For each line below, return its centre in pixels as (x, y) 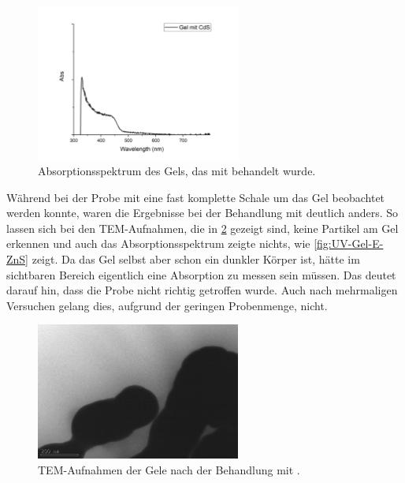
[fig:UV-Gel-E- (349, 243)
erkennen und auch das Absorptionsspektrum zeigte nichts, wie (158, 243)
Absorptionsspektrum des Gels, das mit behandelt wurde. (177, 171)
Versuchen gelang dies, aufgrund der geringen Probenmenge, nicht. (167, 305)
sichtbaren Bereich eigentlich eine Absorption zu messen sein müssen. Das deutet (201, 274)
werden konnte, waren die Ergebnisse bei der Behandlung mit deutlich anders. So (202, 213)
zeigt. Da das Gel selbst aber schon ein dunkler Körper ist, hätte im (196, 259)
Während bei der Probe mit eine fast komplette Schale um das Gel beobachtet (196, 197)
